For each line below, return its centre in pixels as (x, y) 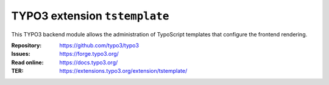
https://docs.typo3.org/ (89, 62)
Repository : (27, 45)
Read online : (27, 62)
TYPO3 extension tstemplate (90, 16)
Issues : (21, 54)
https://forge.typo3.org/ (89, 54)
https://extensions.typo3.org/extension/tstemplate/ (123, 71)
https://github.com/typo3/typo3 (99, 45)
